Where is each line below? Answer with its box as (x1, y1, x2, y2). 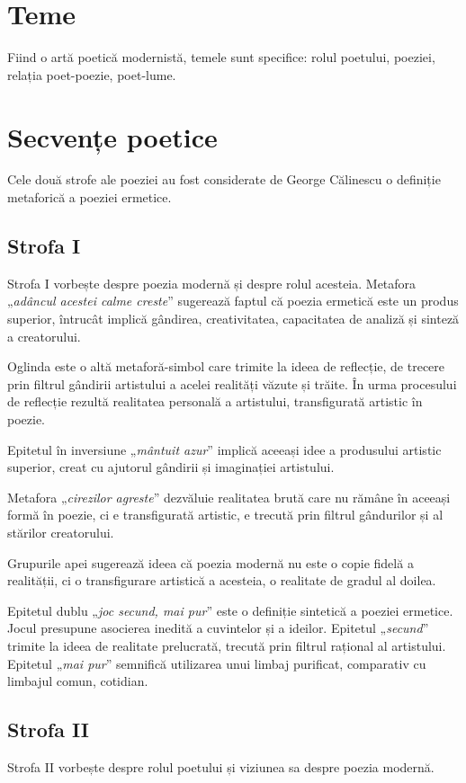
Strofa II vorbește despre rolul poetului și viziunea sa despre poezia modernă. (7, 757, 435, 776)
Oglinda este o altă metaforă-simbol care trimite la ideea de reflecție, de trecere (7, 357, 445, 376)
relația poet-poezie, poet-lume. (7, 65, 176, 84)
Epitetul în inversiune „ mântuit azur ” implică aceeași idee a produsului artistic (7, 440, 442, 458)
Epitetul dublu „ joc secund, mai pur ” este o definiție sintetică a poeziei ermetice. (7, 601, 453, 619)
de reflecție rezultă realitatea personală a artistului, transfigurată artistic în (7, 392, 423, 411)
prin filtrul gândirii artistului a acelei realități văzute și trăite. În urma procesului (7, 374, 457, 393)
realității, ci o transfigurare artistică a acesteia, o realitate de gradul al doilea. (7, 571, 436, 590)
